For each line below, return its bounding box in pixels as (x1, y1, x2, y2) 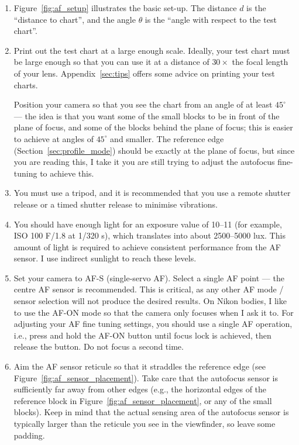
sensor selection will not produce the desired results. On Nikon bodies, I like (13, 295, 287, 307)
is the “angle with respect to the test (145, 13, 277, 25)
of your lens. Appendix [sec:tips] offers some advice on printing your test (13, 67, 275, 79)
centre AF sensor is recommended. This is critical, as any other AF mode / (13, 283, 284, 295)
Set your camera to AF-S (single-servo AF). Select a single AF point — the (13, 271, 284, 284)
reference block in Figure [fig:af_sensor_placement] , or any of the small (13, 394, 272, 406)
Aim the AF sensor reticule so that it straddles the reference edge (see (13, 360, 266, 372)
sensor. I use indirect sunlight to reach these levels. (13, 252, 197, 264)
